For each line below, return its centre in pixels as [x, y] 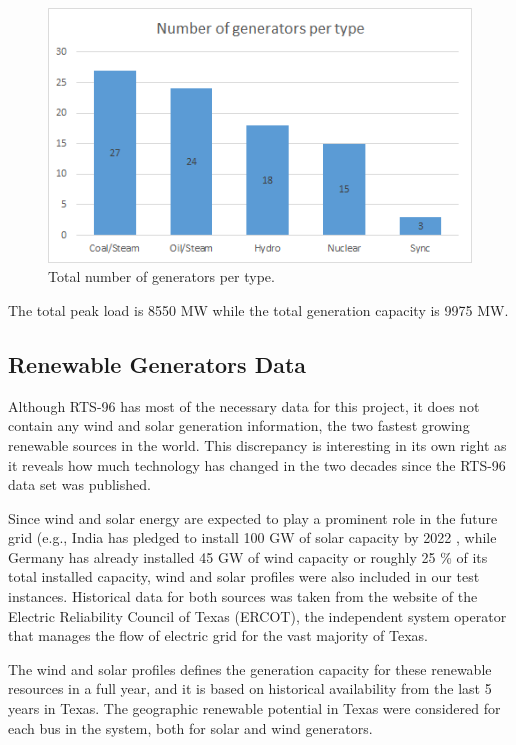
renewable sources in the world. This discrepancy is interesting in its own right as [257, 444]
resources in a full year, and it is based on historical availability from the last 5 [250, 688]
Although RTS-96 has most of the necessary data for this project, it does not [244, 405]
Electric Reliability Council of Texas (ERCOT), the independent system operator [257, 615]
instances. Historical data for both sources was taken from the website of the [243, 596]
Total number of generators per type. [161, 276]
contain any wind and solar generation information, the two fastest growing [239, 425]
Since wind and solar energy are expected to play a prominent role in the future [253, 517]
